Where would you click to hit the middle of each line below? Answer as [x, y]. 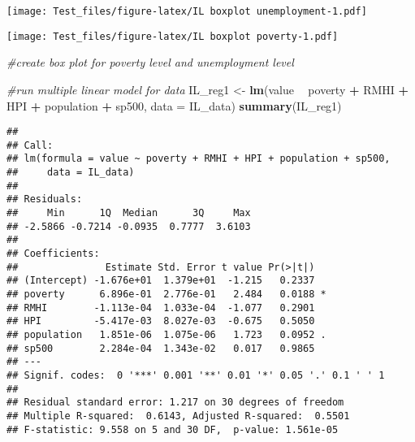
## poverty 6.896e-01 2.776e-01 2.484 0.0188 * [166, 294]
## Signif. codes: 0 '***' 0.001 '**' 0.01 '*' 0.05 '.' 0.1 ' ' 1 [196, 375]
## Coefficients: [53, 253]
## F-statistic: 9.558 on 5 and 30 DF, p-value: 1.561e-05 [173, 429]
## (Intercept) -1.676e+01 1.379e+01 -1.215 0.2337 [161, 281]
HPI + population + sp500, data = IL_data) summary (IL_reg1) [174, 105]
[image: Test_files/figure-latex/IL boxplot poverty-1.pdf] [173, 36]
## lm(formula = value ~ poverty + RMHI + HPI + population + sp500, [199, 159]
